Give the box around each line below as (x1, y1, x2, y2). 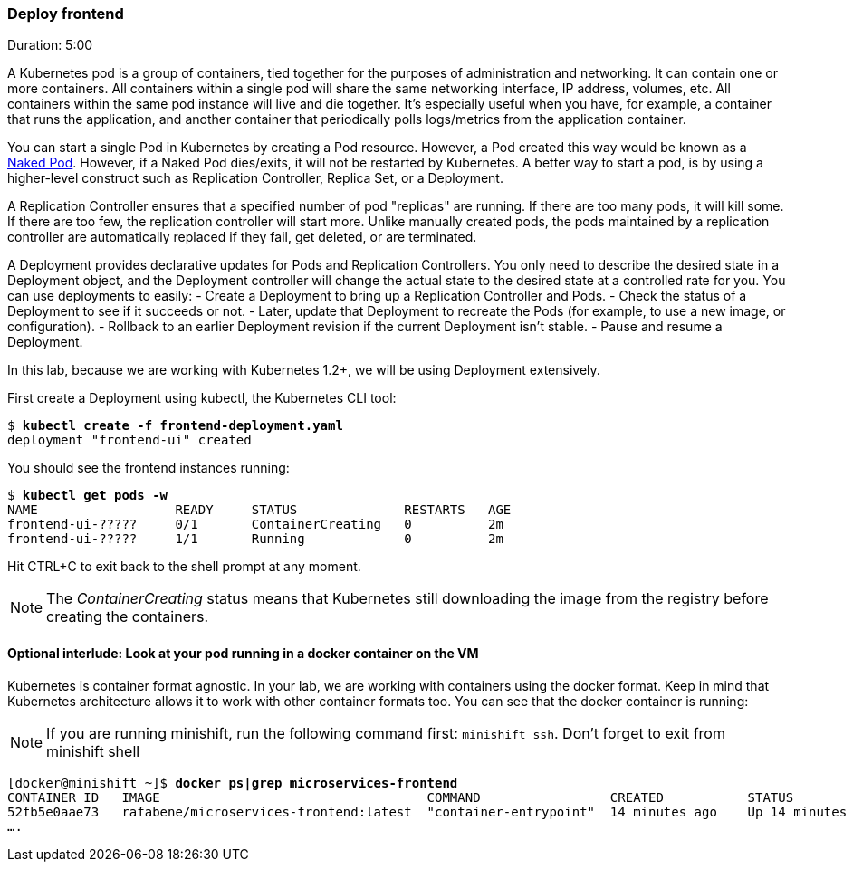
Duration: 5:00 (7, 37, 93, 53)
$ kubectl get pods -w (7, 488, 168, 503)
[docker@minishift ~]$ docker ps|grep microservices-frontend (7, 775, 458, 790)
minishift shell (46, 741, 140, 760)
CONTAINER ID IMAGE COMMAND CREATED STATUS (7, 789, 794, 805)
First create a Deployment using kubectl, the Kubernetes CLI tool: (7, 390, 397, 406)
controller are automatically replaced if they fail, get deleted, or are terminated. (7, 229, 477, 245)
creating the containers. (46, 607, 209, 626)
